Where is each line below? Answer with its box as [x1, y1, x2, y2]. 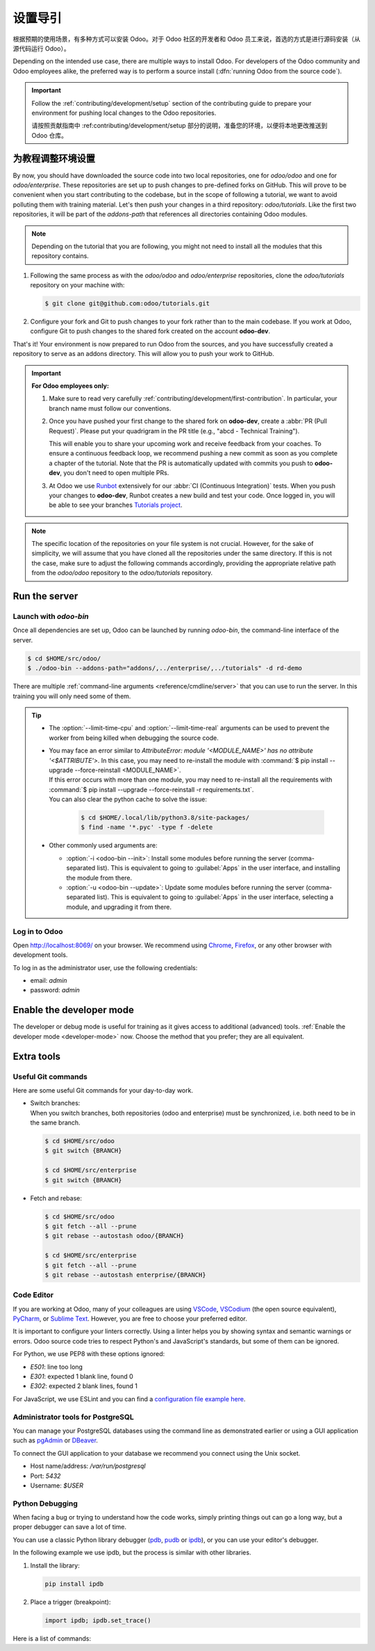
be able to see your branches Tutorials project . [49, 501, 183, 509]
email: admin [30, 976, 67, 985]
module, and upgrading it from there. [66, 903, 172, 911]
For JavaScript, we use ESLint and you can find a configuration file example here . [12, 1394, 246, 1403]
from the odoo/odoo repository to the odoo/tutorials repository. [31, 569, 213, 577]
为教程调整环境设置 [12, 153, 95, 165]
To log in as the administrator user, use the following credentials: [12, 963, 198, 972]
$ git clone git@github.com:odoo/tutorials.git [44, 300, 210, 307]
